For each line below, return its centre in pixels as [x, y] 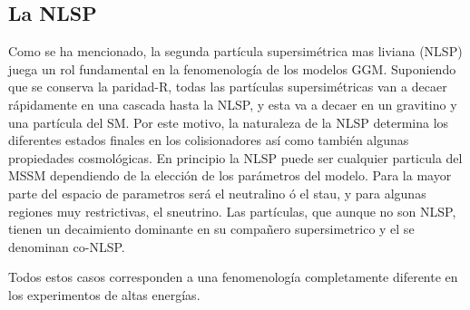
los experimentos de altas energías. [104, 294]
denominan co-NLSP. [67, 246]
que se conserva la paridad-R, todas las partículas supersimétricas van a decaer [228, 87]
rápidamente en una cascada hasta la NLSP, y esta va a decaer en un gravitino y [233, 104]
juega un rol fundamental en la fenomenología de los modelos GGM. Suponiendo [232, 68]
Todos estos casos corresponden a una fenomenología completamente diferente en [233, 277]
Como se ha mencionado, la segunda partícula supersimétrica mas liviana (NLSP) [235, 51]
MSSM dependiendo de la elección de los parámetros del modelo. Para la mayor [230, 175]
